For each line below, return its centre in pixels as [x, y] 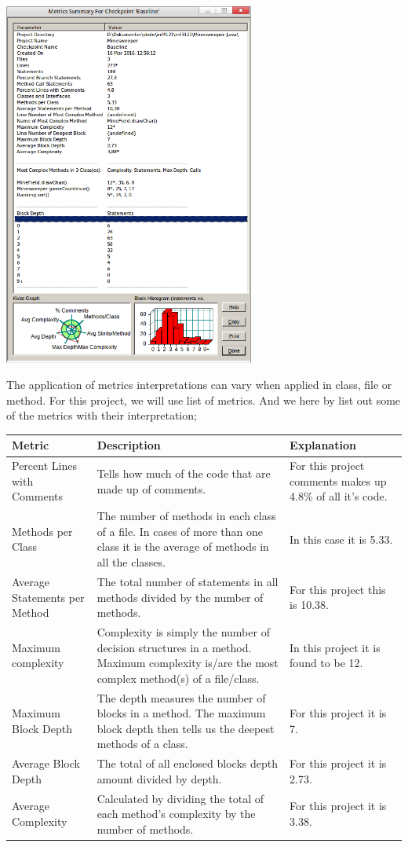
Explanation [323, 445]
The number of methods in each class [186, 516]
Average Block [46, 763]
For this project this [338, 589]
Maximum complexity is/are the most [188, 663]
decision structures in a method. [174, 647]
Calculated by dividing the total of [180, 798]
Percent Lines [44, 466]
